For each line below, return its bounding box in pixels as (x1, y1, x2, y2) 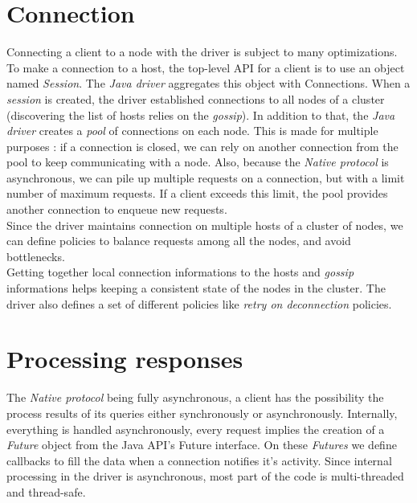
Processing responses (6, 342, 243, 375)
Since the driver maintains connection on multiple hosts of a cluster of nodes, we (6, 216, 403, 233)
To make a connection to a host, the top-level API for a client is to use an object (6, 59, 405, 76)
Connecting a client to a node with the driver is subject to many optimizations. (6, 43, 398, 60)
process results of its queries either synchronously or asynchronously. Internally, (6, 404, 398, 421)
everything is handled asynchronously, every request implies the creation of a (6, 420, 385, 437)
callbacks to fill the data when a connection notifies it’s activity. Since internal (6, 452, 392, 468)
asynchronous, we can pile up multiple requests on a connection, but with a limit (6, 169, 405, 186)
